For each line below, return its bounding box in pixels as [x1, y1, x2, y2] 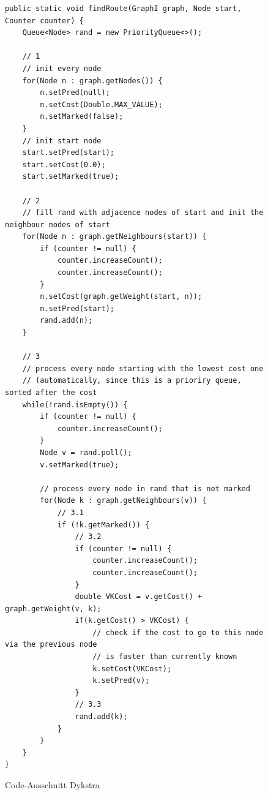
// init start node [22, 136, 102, 145]
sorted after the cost [5, 388, 97, 397]
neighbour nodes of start [5, 220, 110, 229]
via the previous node [5, 640, 97, 649]
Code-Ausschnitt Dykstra [5, 778, 100, 791]
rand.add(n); [40, 316, 93, 325]
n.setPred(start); [40, 304, 114, 313]
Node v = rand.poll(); [40, 448, 132, 457]
